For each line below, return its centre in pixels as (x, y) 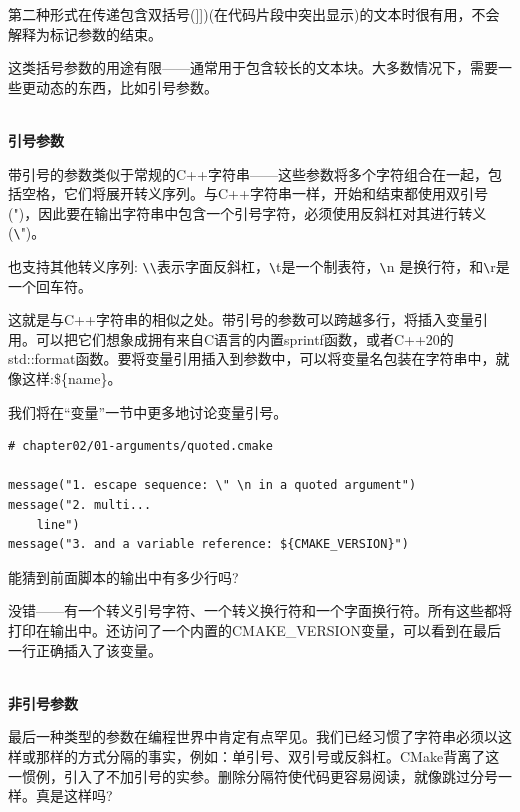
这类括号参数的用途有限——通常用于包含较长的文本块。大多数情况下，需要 (253, 67)
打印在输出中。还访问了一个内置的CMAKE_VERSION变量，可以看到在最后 (254, 629)
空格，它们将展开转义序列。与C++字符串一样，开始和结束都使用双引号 (254, 193)
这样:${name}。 (71, 378)
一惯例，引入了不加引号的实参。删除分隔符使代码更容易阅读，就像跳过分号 (253, 775)
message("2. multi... (80, 505)
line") (58, 524)
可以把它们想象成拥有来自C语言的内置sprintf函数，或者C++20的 (244, 338)
